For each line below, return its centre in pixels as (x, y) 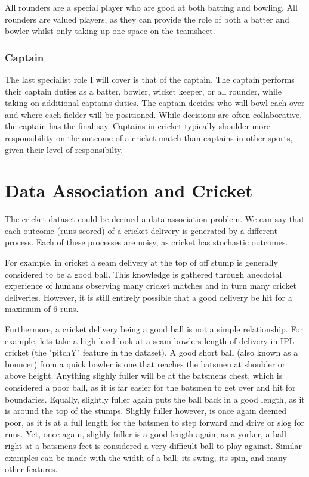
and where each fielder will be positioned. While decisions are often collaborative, (154, 114)
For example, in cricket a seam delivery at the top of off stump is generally (141, 262)
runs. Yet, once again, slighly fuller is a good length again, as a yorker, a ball (146, 434)
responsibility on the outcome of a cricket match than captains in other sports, (149, 137)
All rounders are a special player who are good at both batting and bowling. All (151, 7)
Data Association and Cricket (129, 190)
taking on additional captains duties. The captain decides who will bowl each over (155, 103)
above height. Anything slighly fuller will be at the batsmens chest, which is (144, 375)
